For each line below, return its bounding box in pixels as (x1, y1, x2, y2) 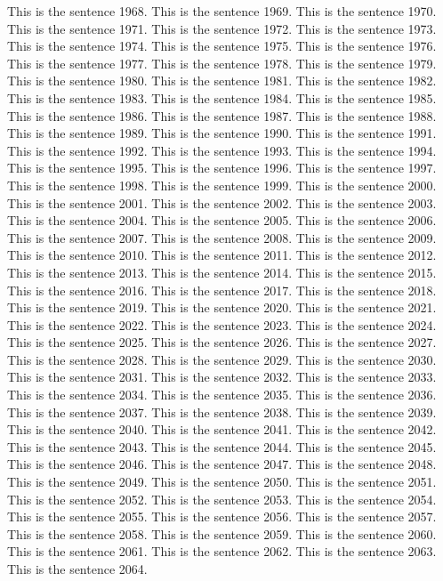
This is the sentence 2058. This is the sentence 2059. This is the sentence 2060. (7, 524, 437, 543)
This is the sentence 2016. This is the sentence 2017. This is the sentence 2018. (7, 280, 437, 299)
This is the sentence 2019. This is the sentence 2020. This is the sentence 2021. (7, 298, 437, 317)
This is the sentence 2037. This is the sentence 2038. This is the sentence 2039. (7, 402, 437, 421)
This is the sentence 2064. (7, 560, 148, 577)
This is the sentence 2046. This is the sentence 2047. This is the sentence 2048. (7, 455, 437, 473)
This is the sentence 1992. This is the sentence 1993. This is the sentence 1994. (7, 141, 437, 159)
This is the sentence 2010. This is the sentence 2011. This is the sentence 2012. (7, 246, 437, 264)
